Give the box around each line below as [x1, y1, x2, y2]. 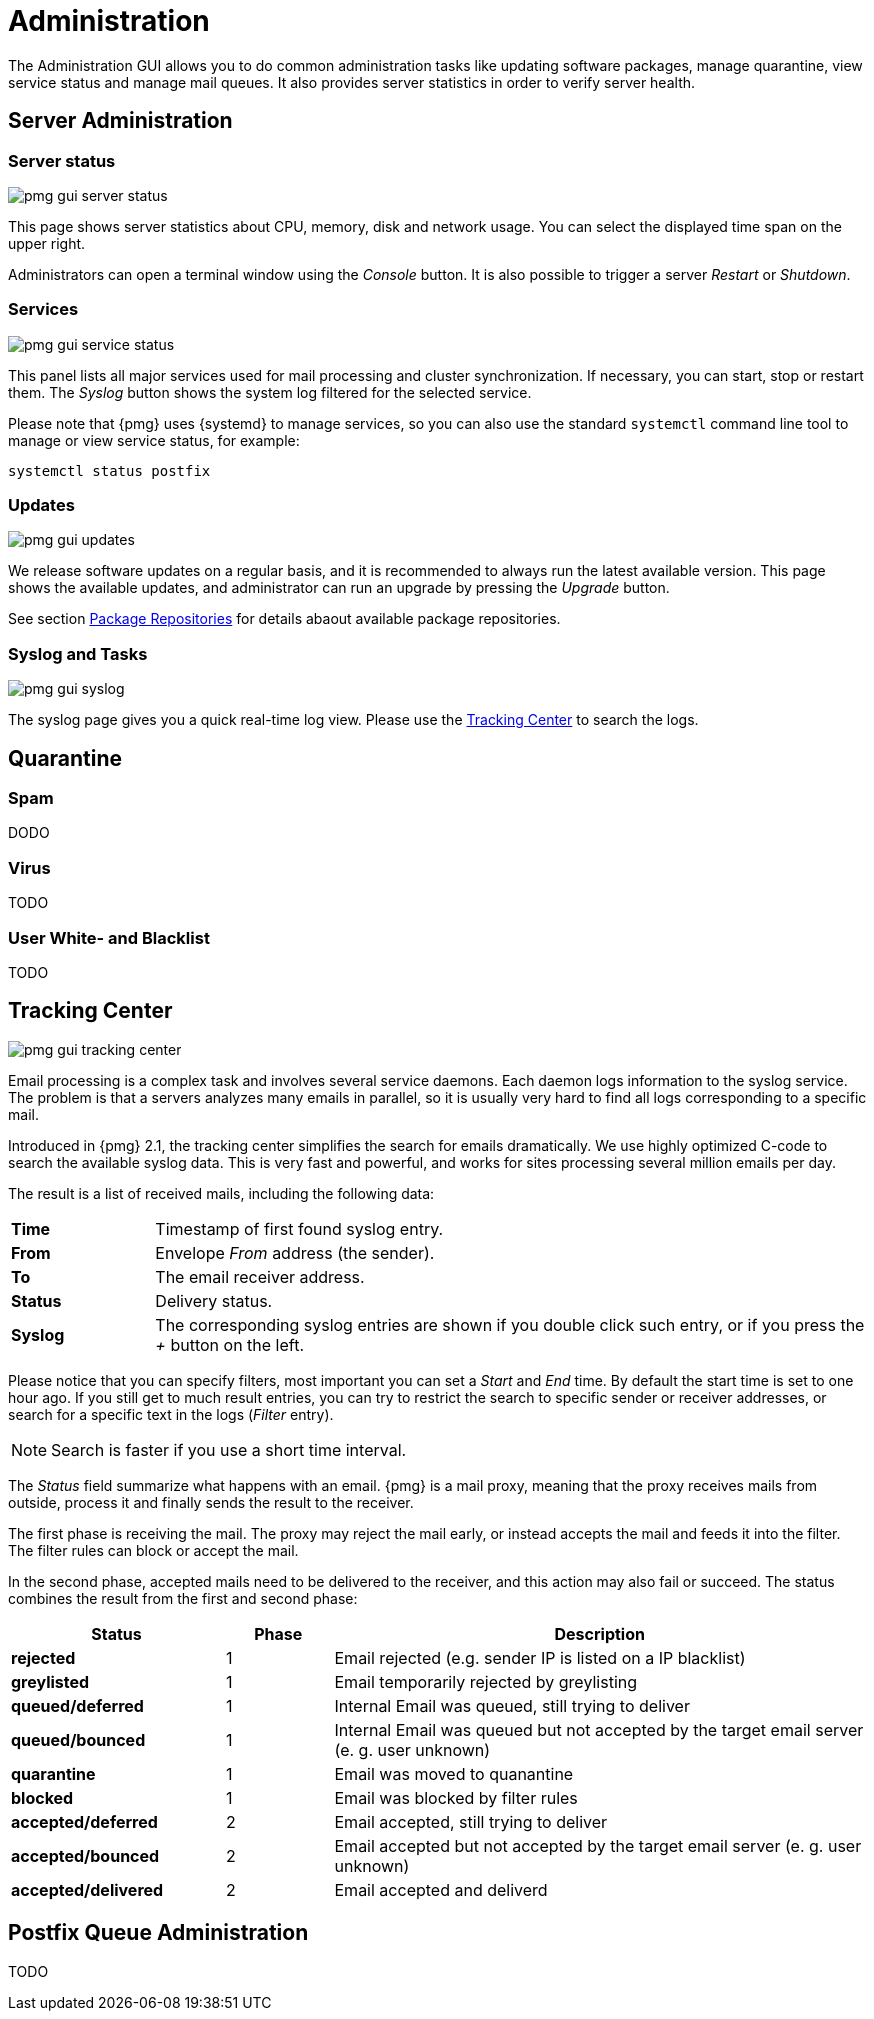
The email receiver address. [155, 1266, 365, 1287]
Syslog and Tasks [8, 643, 148, 664]
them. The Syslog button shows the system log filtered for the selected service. [8, 383, 532, 401]
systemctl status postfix [8, 462, 211, 479]
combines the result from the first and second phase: [8, 1589, 358, 1607]
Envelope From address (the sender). [155, 1242, 435, 1263]
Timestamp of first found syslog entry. [155, 1218, 444, 1239]
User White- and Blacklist [8, 927, 210, 948]
